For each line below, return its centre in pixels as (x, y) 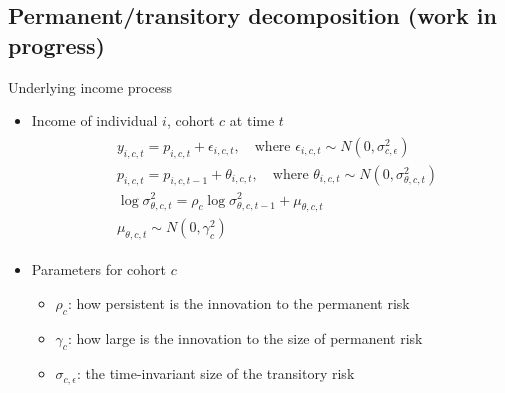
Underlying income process (90, 86)
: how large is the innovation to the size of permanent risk (245, 337)
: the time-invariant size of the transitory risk (216, 373)
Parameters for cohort (99, 269)
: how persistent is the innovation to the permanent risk (238, 302)
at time (252, 120)
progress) (56, 44)
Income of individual (94, 120)
